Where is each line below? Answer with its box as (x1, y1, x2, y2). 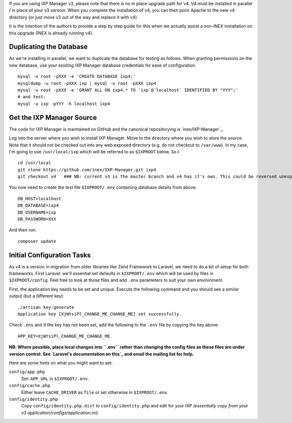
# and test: (18, 94, 46, 100)
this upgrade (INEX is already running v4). (9, 30, 93, 36)
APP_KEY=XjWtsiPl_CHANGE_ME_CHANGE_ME (18, 333, 110, 339)
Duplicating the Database (9, 43, 88, 51)
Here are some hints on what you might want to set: (9, 360, 113, 366)
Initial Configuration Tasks (9, 251, 91, 259)
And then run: (9, 227, 36, 233)
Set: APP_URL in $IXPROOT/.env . (21, 375, 89, 382)
